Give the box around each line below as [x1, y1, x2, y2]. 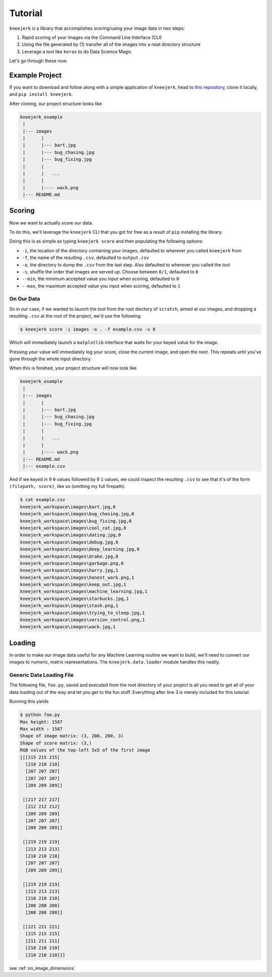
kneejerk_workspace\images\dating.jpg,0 [20, 532, 121, 538]
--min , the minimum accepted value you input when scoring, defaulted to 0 [22, 276, 179, 282]
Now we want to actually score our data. [9, 220, 93, 226]
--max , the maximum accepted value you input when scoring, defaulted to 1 [22, 283, 181, 289]
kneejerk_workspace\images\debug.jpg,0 [20, 539, 118, 545]
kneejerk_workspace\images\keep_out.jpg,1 [20, 582, 126, 587]
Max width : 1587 [20, 726, 63, 732]
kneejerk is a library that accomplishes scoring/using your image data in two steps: [9, 25, 185, 31]
